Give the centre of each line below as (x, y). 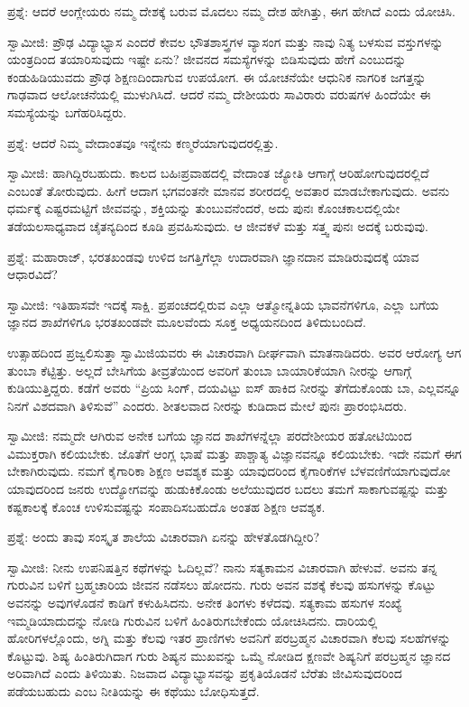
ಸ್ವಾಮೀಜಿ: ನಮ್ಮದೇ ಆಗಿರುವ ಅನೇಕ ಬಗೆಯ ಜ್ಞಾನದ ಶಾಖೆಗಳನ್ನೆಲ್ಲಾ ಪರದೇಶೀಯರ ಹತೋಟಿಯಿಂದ (210, 436)
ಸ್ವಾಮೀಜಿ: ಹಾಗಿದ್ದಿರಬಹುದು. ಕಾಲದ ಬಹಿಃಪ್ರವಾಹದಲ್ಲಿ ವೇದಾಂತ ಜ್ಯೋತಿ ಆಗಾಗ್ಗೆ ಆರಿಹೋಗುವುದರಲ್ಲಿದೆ (218, 173)
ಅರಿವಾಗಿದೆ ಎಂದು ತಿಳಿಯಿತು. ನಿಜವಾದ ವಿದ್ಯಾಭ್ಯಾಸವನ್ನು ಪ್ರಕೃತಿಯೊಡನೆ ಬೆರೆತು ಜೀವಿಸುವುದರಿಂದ (205, 673)
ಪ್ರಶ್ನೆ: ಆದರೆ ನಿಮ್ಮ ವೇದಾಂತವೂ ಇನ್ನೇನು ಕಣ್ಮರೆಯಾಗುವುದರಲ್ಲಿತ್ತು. (143, 142)
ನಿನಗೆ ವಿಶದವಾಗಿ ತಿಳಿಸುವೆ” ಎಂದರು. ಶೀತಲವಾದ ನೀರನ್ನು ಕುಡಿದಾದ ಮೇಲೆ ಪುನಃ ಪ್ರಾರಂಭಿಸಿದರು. (207, 405)
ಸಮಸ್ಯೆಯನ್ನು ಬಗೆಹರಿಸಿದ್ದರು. (67, 112)
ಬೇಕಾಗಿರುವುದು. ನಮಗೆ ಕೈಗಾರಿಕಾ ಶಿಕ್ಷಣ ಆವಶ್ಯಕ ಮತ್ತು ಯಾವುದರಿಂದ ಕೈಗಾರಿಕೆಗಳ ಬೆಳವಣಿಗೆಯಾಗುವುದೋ (229, 471)
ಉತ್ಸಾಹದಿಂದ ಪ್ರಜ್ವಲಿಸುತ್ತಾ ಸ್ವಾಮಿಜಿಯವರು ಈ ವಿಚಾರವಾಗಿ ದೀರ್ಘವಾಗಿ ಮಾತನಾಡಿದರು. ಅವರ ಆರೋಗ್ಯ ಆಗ (234, 352)
